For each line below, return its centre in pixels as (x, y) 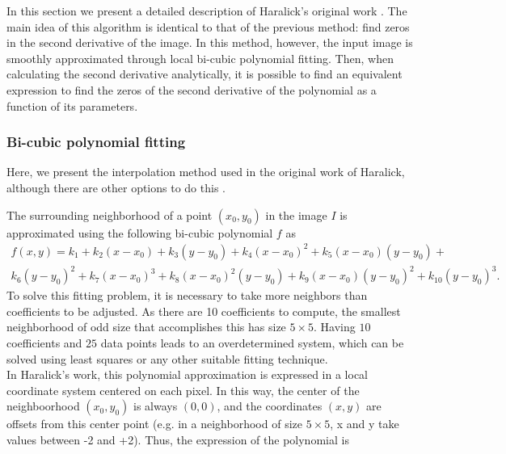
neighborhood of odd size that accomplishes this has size (146, 327)
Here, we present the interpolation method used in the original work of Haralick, (206, 172)
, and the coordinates (270, 406)
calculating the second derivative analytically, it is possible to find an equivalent (205, 74)
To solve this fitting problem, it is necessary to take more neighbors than (187, 295)
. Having (335, 327)
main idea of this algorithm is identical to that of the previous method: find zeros (208, 26)
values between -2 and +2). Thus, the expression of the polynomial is (178, 439)
